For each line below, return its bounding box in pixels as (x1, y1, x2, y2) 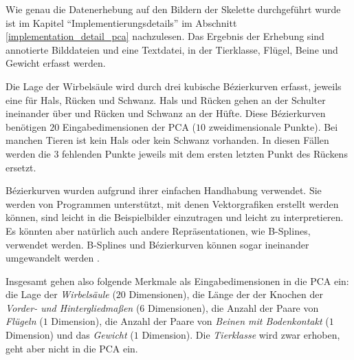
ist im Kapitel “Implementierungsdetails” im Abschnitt (5, 15, 237, 30)
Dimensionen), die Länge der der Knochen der (129, 287, 324, 301)
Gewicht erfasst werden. (5, 56, 106, 70)
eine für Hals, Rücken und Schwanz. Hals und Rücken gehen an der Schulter (5, 92, 326, 107)
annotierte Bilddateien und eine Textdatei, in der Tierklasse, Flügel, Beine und (5, 42, 338, 56)
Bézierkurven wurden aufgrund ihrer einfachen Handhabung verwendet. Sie (5, 183, 322, 198)
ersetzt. (5, 160, 36, 174)
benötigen (5, 119, 47, 134)
